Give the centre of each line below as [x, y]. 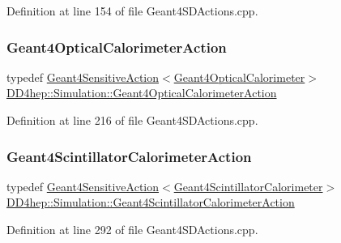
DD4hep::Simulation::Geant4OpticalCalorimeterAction [142, 93]
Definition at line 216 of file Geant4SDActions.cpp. [132, 120]
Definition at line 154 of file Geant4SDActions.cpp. [132, 11]
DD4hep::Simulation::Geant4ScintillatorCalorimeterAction [151, 202]
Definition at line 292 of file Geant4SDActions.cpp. [132, 229]
